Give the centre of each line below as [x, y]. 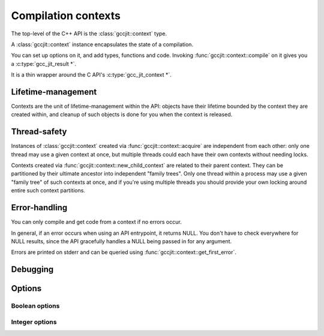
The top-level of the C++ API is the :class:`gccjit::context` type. [89, 34]
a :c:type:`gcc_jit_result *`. [43, 63]
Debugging [32, 270]
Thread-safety [39, 132]
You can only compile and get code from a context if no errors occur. [97, 222]
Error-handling [39, 208]
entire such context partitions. [48, 190]
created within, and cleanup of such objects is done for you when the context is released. [122, 114]
